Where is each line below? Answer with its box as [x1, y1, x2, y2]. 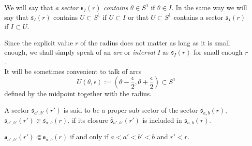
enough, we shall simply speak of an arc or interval [4, 47, 155, 57]
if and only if [70, 131, 108, 142]
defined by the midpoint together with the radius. [4, 88, 152, 99]
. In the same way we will [171, 2, 247, 12]
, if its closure [68, 115, 108, 125]
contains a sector [173, 12, 223, 22]
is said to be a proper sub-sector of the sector [63, 104, 198, 115]
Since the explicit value [4, 37, 73, 47]
